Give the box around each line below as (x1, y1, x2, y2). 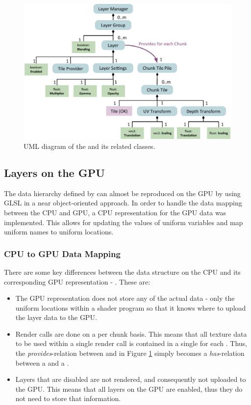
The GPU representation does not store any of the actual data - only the (15, 293, 235, 303)
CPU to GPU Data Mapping (4, 247, 121, 260)
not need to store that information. (15, 393, 121, 404)
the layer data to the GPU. (15, 312, 97, 322)
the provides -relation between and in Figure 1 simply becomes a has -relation (15, 348, 245, 358)
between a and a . (15, 357, 69, 368)
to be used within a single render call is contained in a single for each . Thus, (15, 338, 248, 348)
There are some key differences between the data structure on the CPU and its (4, 266, 241, 277)
